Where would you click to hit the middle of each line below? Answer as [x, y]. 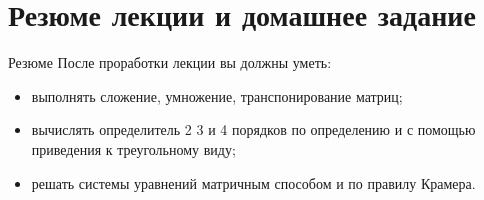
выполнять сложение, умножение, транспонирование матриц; [217, 95]
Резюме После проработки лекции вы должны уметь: [170, 62]
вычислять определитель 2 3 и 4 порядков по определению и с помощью [253, 129]
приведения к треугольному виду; [133, 148]
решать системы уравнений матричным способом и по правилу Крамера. [253, 182]
